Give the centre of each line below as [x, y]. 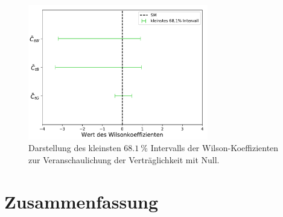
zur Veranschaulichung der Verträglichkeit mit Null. [124, 159]
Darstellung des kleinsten [75, 148]
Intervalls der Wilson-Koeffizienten [215, 148]
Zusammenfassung [81, 201]
